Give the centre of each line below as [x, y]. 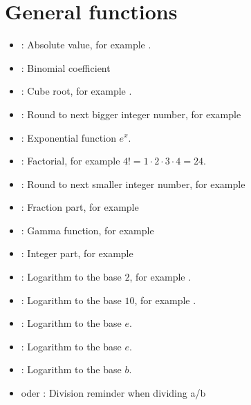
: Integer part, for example [77, 253]
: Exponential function [68, 137]
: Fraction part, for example [80, 207]
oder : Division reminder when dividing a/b [113, 393]
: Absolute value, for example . [86, 45]
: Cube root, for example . [76, 91]
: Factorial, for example [71, 161]
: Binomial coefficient [66, 67]
